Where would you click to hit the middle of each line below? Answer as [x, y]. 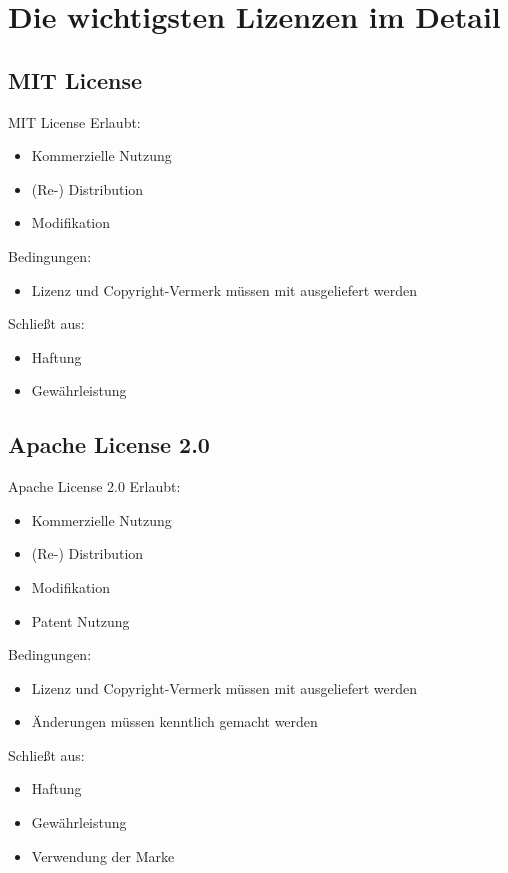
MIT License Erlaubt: [74, 121]
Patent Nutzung [80, 620]
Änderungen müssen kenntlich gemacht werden [174, 721]
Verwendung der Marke [103, 855]
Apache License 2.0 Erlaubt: [94, 486]
